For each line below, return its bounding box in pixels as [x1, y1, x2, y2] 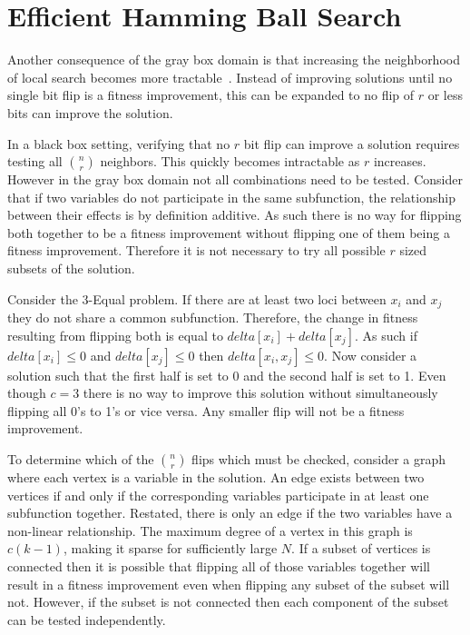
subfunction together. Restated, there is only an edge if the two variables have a [7, 503, 453, 522]
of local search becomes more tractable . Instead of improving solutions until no [7, 67, 453, 86]
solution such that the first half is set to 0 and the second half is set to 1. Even [7, 365, 446, 384]
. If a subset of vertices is [291, 539, 431, 558]
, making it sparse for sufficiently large [63, 539, 278, 558]
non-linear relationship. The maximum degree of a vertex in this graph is [7, 521, 413, 540]
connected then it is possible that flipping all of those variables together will [7, 557, 430, 576]
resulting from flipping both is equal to [7, 325, 223, 344]
